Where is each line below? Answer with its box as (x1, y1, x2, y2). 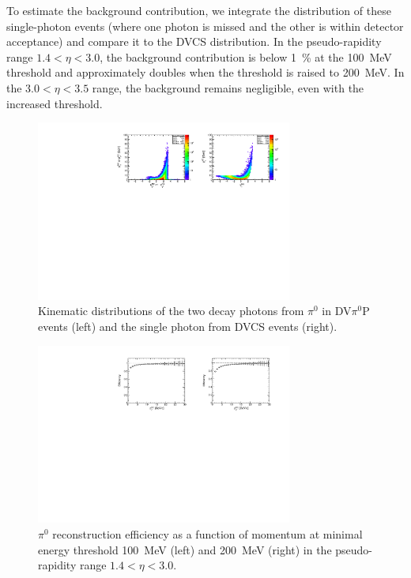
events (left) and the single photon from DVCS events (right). (38, 318, 337, 335)
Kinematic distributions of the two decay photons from (38, 302, 304, 319)
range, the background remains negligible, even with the (92, 79, 364, 96)
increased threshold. (6, 95, 103, 111)
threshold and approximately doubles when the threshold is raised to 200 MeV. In (6, 64, 405, 81)
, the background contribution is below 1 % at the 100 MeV (100, 48, 392, 65)
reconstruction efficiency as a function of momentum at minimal (52, 526, 363, 542)
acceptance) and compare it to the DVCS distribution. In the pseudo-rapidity (6, 33, 382, 50)
